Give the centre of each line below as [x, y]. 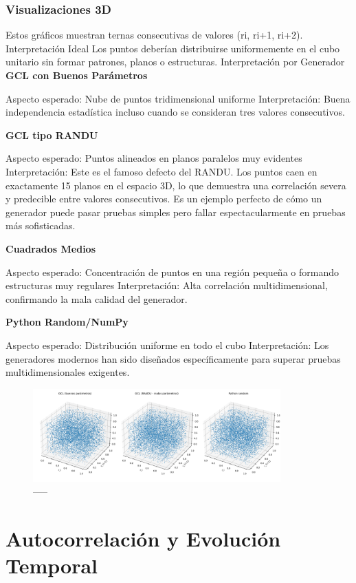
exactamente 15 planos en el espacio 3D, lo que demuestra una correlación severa [176, 185]
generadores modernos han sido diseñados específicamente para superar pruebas [173, 358]
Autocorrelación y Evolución [143, 539]
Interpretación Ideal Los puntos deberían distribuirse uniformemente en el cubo [173, 48]
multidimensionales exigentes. [68, 372]
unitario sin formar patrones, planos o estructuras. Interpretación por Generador [175, 62]
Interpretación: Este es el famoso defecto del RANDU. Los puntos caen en [162, 171]
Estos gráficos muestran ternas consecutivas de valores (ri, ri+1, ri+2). [154, 35]
